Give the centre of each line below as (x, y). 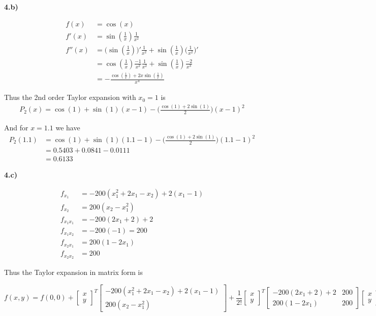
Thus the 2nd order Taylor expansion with (70, 97)
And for (16, 128)
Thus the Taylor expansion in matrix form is (73, 272)
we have (68, 128)
